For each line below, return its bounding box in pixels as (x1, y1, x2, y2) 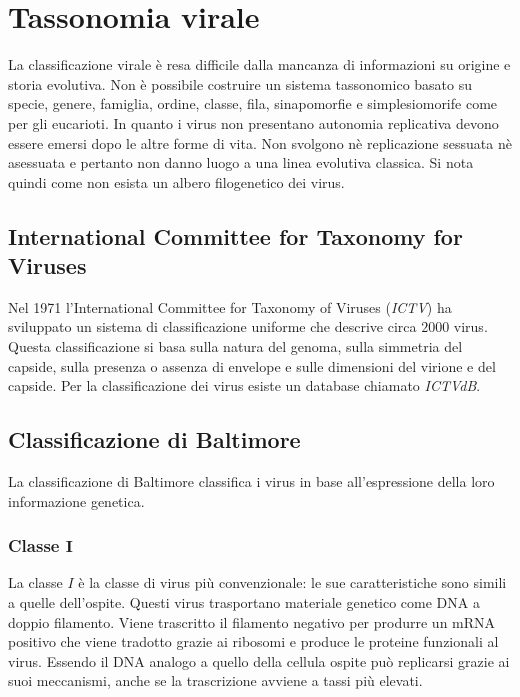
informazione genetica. (8, 490, 145, 511)
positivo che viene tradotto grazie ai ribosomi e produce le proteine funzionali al (8, 631, 499, 652)
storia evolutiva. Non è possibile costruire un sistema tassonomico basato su (8, 73, 473, 94)
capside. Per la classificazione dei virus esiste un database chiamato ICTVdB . (8, 375, 481, 396)
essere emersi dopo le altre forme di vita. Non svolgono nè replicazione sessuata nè (8, 132, 512, 153)
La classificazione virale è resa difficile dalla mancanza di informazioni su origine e (8, 54, 511, 75)
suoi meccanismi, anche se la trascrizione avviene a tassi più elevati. (8, 670, 423, 691)
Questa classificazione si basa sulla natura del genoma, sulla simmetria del (8, 336, 463, 357)
